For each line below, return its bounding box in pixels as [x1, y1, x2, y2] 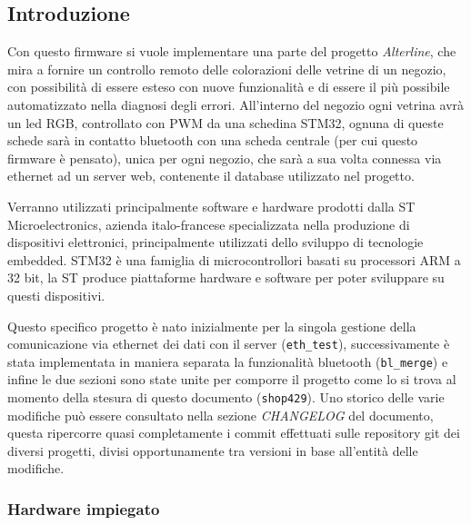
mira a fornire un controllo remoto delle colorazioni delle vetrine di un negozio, [7, 59, 446, 78]
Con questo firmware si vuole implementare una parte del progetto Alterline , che [7, 42, 456, 61]
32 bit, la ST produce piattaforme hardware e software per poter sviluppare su [7, 268, 445, 287]
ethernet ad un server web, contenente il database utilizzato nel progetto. [7, 166, 415, 185]
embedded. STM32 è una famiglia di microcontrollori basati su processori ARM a [7, 250, 461, 269]
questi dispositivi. [7, 285, 105, 304]
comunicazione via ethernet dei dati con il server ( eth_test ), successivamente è [7, 334, 450, 353]
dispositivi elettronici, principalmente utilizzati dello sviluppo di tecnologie [7, 233, 424, 252]
